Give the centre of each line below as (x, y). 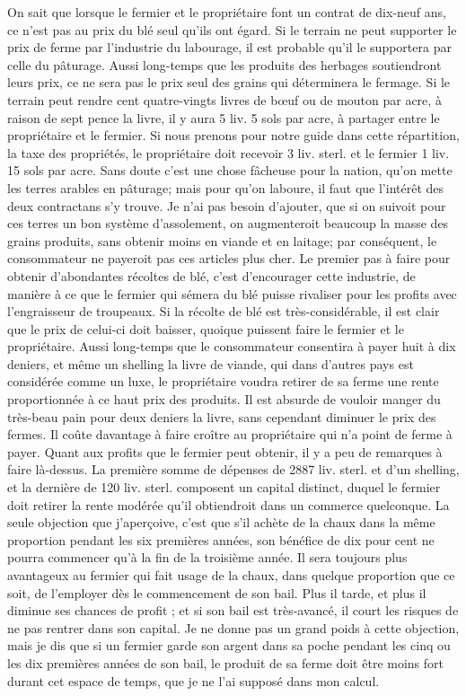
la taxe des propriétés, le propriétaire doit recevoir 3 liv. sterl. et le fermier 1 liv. (229, 152)
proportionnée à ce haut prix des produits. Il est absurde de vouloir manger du (224, 399)
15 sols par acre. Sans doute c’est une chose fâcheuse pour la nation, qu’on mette (230, 170)
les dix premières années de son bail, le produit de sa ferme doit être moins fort (225, 662)
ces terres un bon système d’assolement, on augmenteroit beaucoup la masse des (228, 223)
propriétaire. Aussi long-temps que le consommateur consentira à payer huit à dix (232, 346)
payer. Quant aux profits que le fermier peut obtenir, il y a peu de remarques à (225, 451)
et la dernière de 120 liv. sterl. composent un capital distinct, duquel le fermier (224, 487)
